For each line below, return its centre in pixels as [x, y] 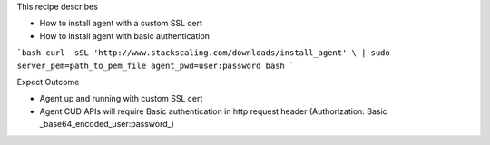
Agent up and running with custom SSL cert [121, 99]
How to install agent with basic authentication [125, 35]
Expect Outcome [48, 82]
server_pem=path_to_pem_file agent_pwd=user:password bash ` [156, 65]
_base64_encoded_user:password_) [107, 124]
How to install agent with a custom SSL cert [121, 24]
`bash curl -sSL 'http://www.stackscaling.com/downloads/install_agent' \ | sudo [203, 53]
